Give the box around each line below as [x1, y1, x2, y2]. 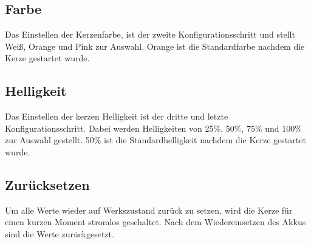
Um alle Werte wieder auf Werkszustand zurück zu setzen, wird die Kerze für [5, 203, 293, 216]
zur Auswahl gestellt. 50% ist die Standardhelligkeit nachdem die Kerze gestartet [5, 134, 306, 146]
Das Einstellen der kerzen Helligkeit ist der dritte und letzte [5, 110, 228, 123]
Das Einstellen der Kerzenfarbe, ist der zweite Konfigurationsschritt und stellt [5, 28, 295, 41]
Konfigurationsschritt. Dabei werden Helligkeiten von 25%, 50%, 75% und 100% [5, 121, 302, 134]
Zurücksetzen [5, 175, 90, 194]
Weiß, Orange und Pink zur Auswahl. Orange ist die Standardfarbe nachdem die [5, 39, 305, 52]
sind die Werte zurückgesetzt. [5, 227, 114, 240]
